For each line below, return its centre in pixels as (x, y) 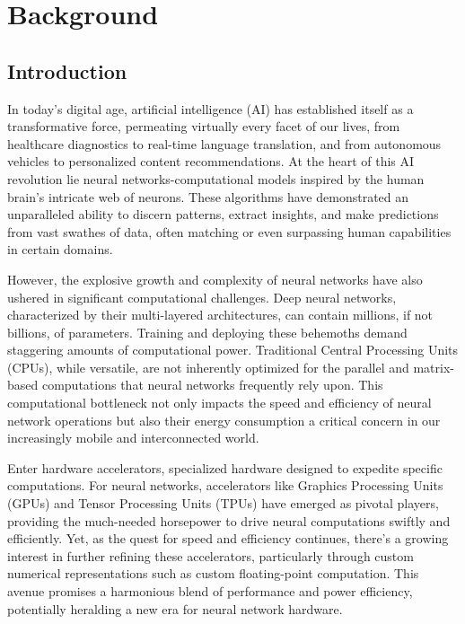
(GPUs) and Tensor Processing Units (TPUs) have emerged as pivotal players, (223, 503)
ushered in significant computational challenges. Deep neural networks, (202, 297)
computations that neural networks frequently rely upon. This (212, 385)
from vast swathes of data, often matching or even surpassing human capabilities (229, 231)
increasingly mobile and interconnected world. (133, 438)
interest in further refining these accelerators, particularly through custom (211, 555)
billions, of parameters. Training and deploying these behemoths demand (207, 332)
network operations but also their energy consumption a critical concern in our (224, 420)
